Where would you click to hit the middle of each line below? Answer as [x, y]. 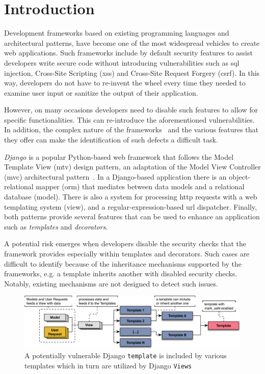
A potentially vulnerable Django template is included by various [126, 355]
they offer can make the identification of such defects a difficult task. [111, 140]
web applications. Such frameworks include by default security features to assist [128, 53]
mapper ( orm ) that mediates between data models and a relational [140, 186]
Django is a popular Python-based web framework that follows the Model [119, 156]
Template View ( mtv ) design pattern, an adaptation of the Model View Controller [132, 167]
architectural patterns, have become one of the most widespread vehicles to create [132, 42]
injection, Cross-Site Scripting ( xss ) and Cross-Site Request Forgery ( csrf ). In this [132, 73]
